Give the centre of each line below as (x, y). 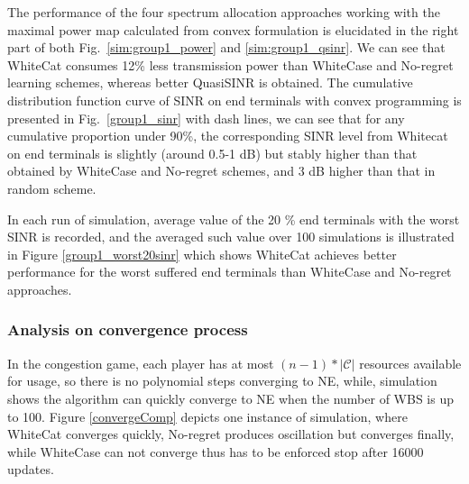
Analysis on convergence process (128, 329)
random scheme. (52, 188)
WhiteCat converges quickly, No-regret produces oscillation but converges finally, (231, 434)
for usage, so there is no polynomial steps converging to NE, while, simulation (222, 381)
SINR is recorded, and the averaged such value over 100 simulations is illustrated (231, 237)
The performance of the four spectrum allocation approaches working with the (224, 12)
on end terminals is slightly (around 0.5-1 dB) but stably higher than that (212, 153)
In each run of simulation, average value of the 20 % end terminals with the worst (234, 219)
